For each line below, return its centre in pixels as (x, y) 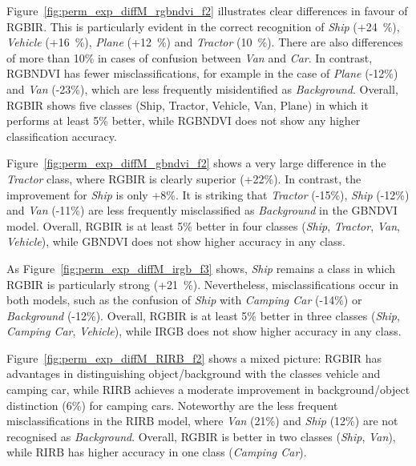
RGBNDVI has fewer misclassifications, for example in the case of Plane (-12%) (202, 73)
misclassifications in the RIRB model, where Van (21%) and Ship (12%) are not (202, 421)
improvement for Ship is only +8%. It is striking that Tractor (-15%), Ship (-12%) (208, 194)
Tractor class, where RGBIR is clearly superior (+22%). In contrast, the (184, 178)
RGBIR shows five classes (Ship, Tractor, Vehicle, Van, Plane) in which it (188, 104)
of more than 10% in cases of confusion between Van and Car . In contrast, (190, 57)
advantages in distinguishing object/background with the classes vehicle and (194, 374)
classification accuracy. (62, 136)
